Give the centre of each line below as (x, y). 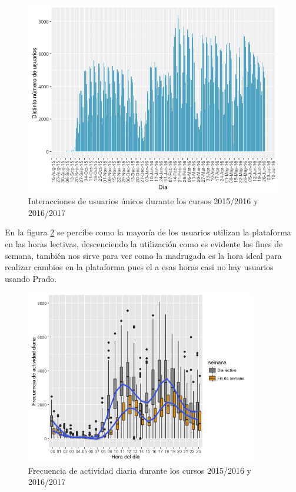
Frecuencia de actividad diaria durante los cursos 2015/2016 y (140, 470)
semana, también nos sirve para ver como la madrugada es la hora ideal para (143, 255)
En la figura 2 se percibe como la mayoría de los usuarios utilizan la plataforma (148, 232)
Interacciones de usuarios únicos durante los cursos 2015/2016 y (143, 201)
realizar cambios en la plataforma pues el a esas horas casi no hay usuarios (139, 267)
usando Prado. (31, 278)
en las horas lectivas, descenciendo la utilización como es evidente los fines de (144, 244)
